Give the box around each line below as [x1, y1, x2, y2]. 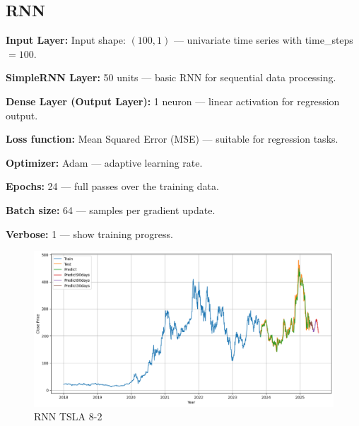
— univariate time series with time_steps [173, 32, 353, 47]
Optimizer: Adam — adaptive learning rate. [6, 155, 203, 170]
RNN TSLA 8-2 [34, 409, 102, 424]
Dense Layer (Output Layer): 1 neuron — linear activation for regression [6, 93, 340, 108]
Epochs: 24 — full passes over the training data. [6, 179, 219, 194]
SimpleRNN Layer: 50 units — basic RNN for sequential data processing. [6, 70, 336, 85]
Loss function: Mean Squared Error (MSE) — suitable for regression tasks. [6, 131, 339, 146]
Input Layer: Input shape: [6, 32, 126, 47]
